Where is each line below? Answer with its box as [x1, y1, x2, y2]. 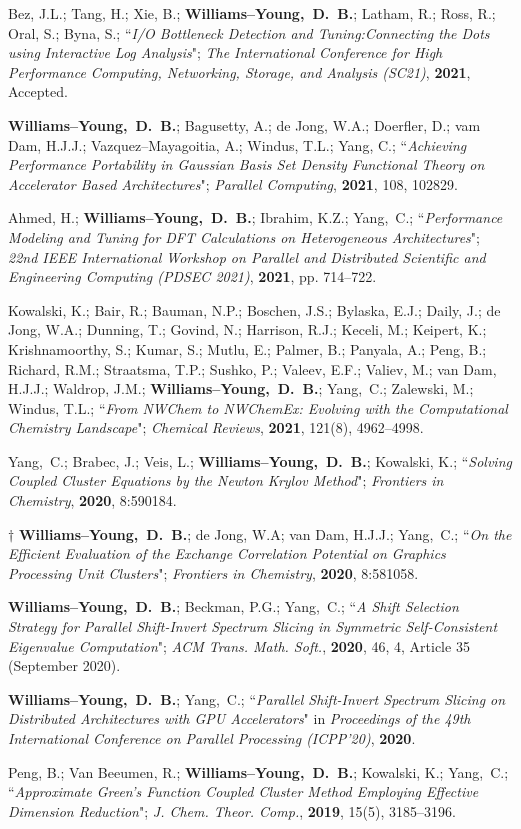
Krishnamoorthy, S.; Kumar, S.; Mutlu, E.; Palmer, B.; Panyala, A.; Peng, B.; [8, 338, 487, 359]
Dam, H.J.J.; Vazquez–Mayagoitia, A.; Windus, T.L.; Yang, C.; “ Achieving [8, 134, 467, 155]
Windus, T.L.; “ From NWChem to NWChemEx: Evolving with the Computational [8, 397, 508, 418]
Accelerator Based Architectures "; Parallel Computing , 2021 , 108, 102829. [8, 173, 458, 194]
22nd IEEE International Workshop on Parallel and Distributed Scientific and [8, 246, 486, 267]
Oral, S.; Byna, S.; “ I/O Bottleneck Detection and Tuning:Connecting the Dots [8, 22, 490, 43]
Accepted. [8, 81, 68, 102]
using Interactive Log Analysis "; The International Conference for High [8, 42, 443, 63]
